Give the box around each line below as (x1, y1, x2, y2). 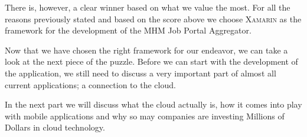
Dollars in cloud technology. (5, 121, 105, 133)
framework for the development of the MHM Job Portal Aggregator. (5, 24, 252, 36)
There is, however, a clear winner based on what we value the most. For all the (5, 1, 290, 13)
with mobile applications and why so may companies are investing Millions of (5, 109, 285, 122)
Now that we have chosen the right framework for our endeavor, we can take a (5, 44, 288, 56)
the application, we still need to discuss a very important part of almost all (5, 66, 276, 79)
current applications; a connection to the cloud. (5, 78, 176, 91)
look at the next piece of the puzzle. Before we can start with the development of (5, 55, 298, 68)
